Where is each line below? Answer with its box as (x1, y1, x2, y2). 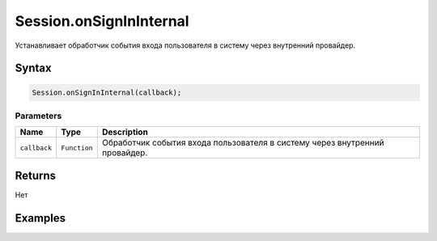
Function (61, 143, 93, 152)
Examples (15, 211, 66, 225)
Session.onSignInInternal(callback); (32, 87, 182, 97)
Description (101, 126, 149, 137)
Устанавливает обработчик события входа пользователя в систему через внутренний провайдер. (15, 40, 356, 50)
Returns (15, 168, 57, 182)
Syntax (15, 61, 52, 75)
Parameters (15, 110, 62, 121)
